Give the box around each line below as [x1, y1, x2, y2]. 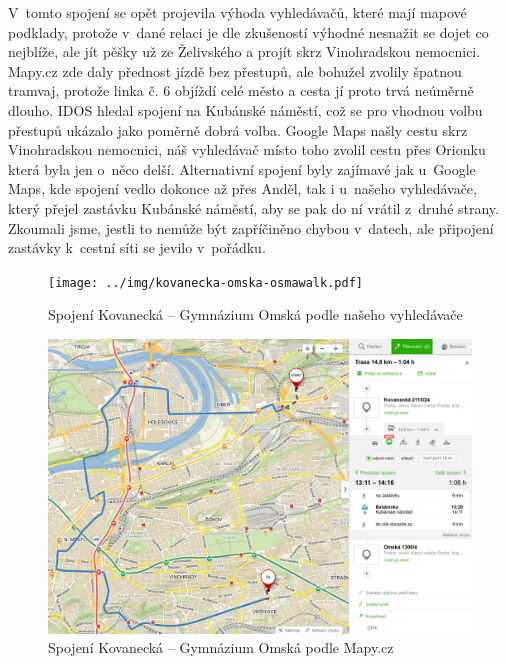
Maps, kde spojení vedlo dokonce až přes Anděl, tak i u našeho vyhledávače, [8, 178, 477, 199]
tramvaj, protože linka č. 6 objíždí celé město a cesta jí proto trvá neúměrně [8, 80, 474, 101]
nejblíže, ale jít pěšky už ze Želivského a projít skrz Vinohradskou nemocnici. [8, 41, 481, 62]
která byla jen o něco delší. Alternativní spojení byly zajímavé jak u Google [8, 158, 476, 179]
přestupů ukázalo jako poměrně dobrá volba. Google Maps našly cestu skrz [8, 119, 468, 140]
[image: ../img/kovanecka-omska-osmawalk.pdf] [48, 275, 363, 290]
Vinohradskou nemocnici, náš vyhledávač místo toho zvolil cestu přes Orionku [8, 139, 486, 160]
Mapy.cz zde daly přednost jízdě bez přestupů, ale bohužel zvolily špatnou [8, 60, 462, 81]
